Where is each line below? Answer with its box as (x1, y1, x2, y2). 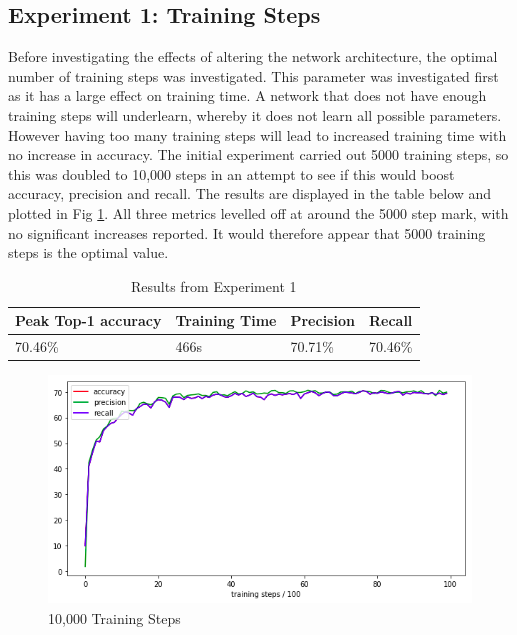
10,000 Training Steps (48, 607, 181, 628)
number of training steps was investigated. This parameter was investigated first (8, 65, 499, 86)
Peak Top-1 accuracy (15, 310, 162, 331)
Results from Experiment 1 (130, 275, 297, 296)
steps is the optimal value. (8, 242, 169, 263)
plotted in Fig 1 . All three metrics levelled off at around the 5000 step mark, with (8, 202, 509, 223)
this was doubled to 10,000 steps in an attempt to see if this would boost (8, 163, 455, 184)
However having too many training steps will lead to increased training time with (8, 124, 507, 145)
